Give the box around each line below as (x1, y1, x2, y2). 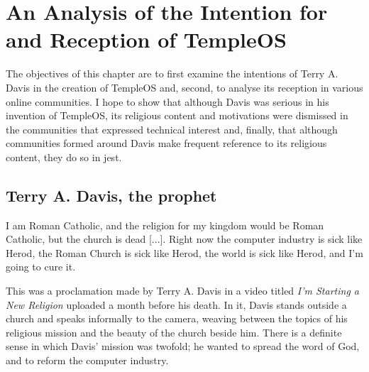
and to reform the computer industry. (6, 353, 169, 368)
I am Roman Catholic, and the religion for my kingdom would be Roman (6, 217, 324, 232)
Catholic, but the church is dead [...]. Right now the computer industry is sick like (6, 231, 363, 246)
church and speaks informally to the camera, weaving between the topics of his (6, 311, 348, 326)
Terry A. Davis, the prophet (6, 184, 217, 206)
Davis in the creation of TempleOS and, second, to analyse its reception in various (6, 80, 363, 94)
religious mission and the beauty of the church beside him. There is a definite (6, 324, 342, 339)
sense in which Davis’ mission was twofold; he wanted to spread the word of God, (6, 339, 360, 354)
